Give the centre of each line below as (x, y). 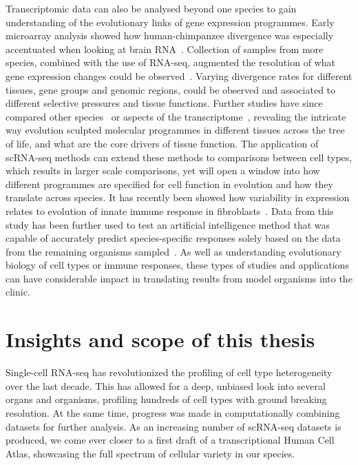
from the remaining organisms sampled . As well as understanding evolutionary (173, 251)
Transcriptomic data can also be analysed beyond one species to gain (151, 8)
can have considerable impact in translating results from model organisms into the (179, 278)
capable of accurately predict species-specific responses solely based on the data (173, 238)
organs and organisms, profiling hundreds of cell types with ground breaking (166, 399)
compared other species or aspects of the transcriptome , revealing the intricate (176, 116)
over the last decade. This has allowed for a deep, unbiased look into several (166, 385)
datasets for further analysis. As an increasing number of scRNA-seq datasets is (173, 426)
